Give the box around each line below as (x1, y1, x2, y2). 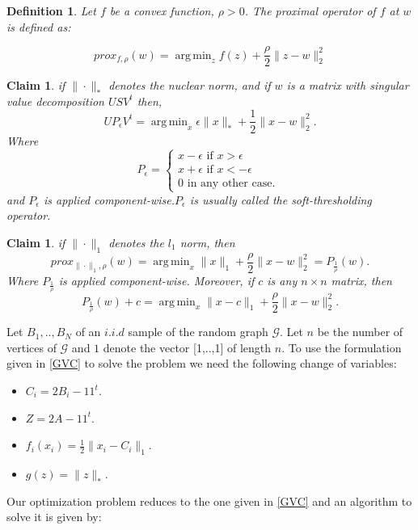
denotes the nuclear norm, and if (108, 77, 271, 94)
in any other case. (187, 178, 276, 190)
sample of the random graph (128, 323, 268, 340)
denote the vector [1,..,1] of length (103, 339, 272, 355)
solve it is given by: (6, 508, 102, 525)
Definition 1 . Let (6, 2, 96, 19)
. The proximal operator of (244, 2, 376, 19)
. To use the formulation (281, 339, 402, 355)
